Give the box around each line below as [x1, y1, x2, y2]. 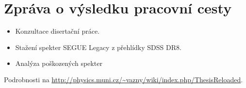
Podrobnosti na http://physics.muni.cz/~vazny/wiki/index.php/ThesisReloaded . [4, 74, 243, 84]
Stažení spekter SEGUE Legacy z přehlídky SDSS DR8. [15, 42, 181, 52]
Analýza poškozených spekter [15, 58, 102, 68]
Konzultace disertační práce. [15, 26, 100, 36]
